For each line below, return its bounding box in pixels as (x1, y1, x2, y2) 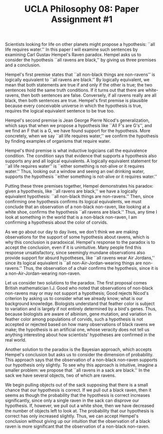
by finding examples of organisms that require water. (5, 138, 111, 144)
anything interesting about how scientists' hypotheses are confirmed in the (5, 332, 155, 338)
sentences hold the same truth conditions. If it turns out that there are (5, 87, 145, 93)
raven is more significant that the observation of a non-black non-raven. (5, 424, 150, 430)
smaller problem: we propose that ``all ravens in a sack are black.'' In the (5, 368, 150, 373)
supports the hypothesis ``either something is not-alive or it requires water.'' (5, 174, 157, 179)
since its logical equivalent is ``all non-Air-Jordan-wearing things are (5, 260, 142, 266)
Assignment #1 (51, 14, 113, 25)
